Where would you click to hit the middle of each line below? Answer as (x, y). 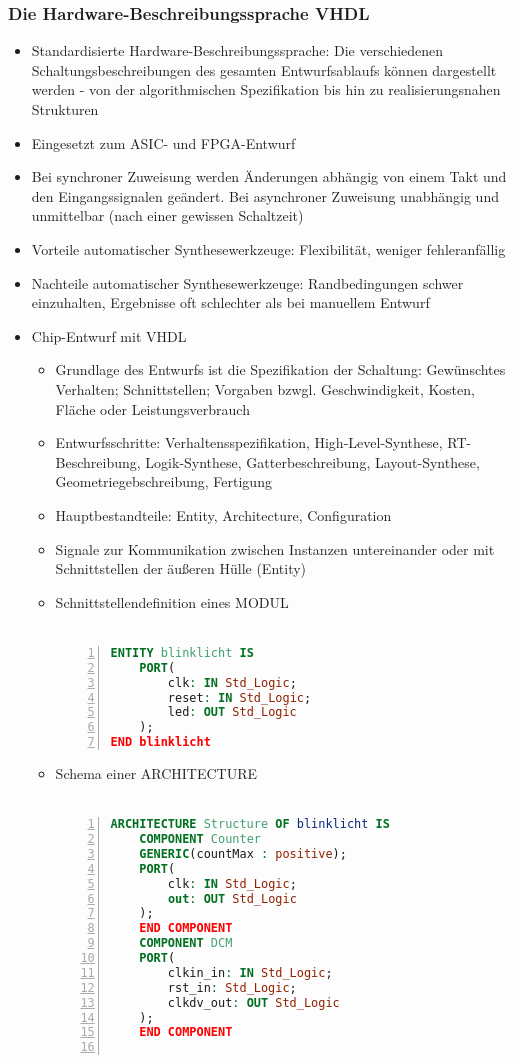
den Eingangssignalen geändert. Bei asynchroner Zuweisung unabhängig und (265, 195)
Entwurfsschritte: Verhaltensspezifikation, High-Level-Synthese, (249, 442)
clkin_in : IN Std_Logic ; (250, 972)
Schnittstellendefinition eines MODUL (172, 601)
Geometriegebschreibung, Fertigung (163, 481)
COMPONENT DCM (186, 943)
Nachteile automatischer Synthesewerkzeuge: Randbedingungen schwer (247, 282)
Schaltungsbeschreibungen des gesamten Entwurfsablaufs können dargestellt (264, 69)
